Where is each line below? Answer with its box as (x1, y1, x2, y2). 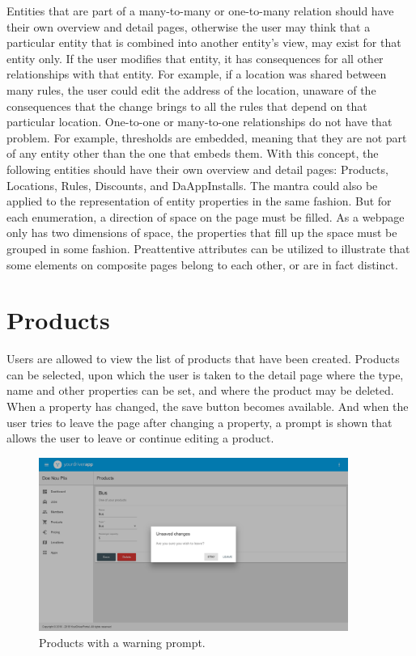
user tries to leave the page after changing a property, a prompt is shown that (6, 413, 393, 430)
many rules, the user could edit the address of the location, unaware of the (6, 81, 376, 98)
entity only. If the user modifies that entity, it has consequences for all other (6, 49, 384, 66)
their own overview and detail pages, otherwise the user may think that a (6, 18, 371, 35)
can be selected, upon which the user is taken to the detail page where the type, (6, 366, 404, 383)
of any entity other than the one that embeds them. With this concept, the (6, 145, 379, 162)
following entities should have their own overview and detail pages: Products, (6, 160, 388, 177)
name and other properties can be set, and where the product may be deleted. (6, 382, 394, 399)
